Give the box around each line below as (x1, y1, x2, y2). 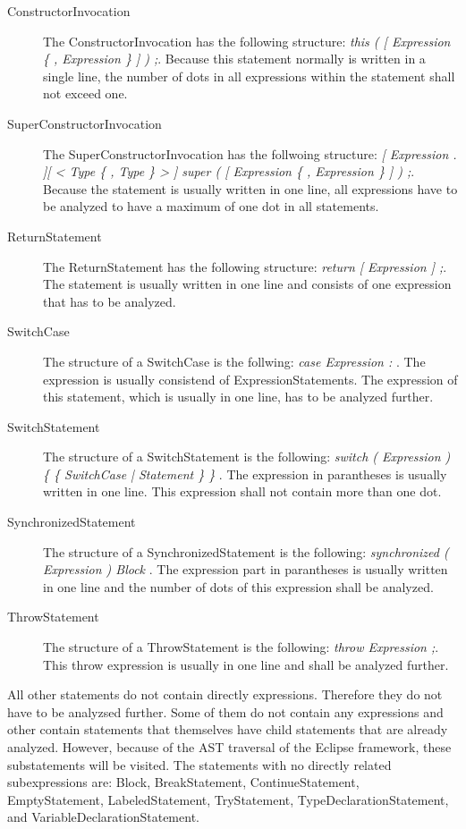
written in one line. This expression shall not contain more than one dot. (43, 482, 442, 501)
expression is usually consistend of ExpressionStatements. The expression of (43, 369, 458, 388)
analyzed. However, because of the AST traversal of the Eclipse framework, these (7, 738, 452, 756)
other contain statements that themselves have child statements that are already (7, 720, 448, 739)
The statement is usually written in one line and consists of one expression (43, 275, 452, 293)
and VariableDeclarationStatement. (7, 808, 199, 826)
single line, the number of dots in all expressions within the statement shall (43, 66, 455, 85)
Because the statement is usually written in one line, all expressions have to (43, 179, 458, 198)
